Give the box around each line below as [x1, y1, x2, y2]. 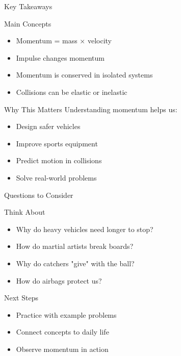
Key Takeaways [4, 1, 53, 11]
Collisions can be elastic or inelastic [16, 86, 127, 97]
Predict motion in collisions [16, 155, 102, 166]
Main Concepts [4, 18, 51, 29]
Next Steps [4, 292, 38, 303]
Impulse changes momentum [16, 52, 105, 63]
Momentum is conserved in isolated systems [16, 69, 153, 80]
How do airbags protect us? [16, 275, 102, 286]
